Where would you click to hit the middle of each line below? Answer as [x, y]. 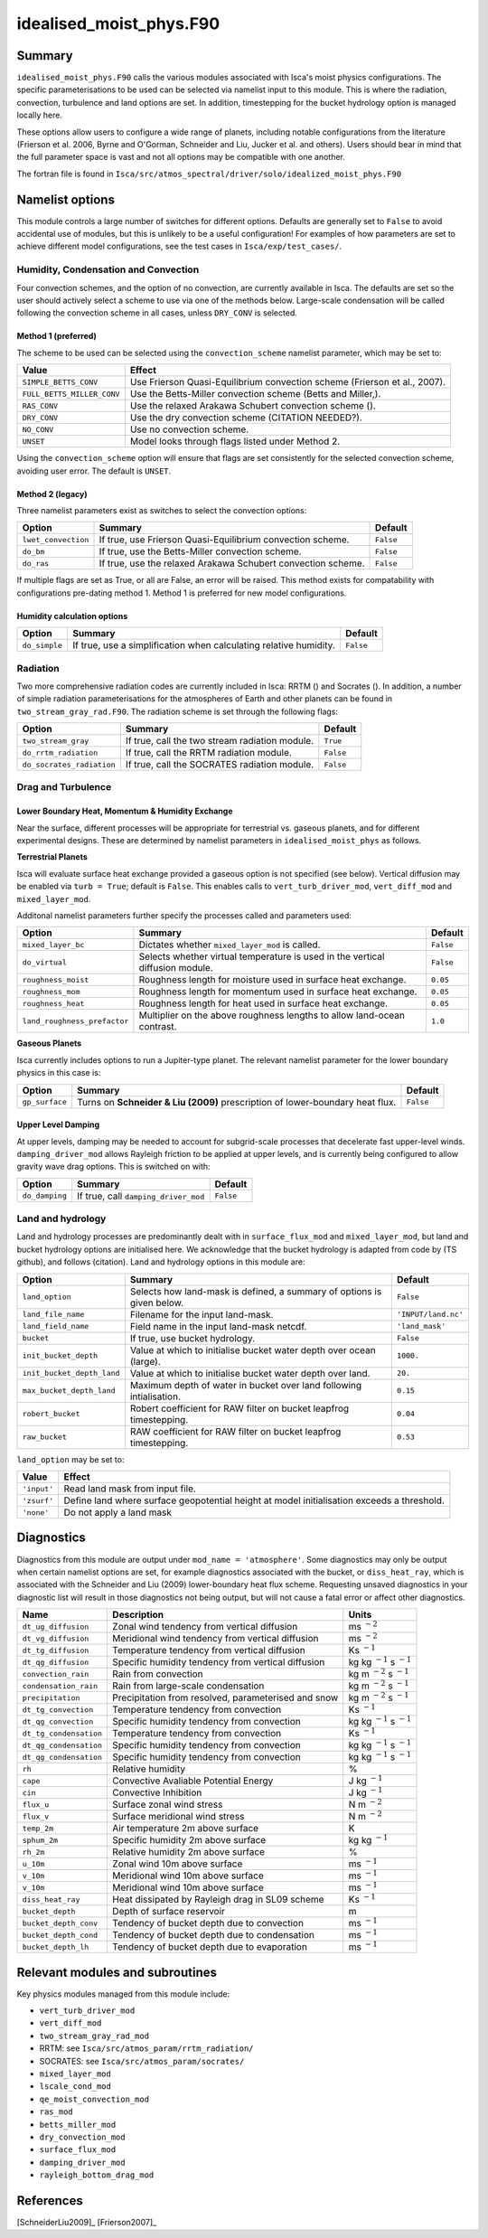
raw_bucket [45, 1437]
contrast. [158, 1027]
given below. [157, 1302]
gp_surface [45, 1102]
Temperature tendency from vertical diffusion [209, 1650]
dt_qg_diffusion [56, 1662]
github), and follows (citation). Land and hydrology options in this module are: [161, 1262]
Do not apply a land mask [117, 1512]
